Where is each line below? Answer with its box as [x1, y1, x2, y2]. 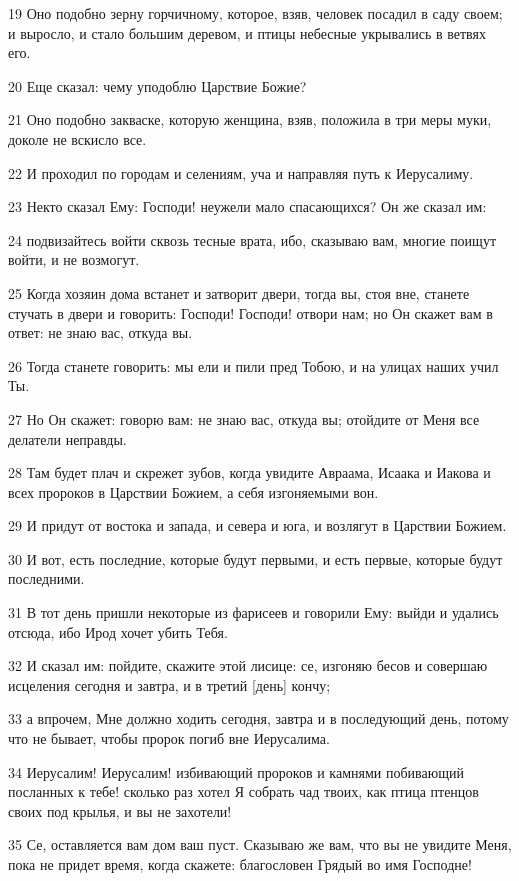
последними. [8, 568, 85, 589]
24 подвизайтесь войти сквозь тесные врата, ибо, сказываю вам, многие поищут [8, 229, 497, 250]
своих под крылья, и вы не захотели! [8, 800, 232, 821]
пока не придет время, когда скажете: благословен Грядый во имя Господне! [8, 854, 472, 874]
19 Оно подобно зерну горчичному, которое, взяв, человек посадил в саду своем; [8, 3, 503, 23]
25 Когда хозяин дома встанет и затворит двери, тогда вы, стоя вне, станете [8, 282, 470, 303]
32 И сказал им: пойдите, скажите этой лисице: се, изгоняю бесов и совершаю [8, 655, 488, 676]
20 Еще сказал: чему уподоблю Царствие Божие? [8, 75, 307, 96]
